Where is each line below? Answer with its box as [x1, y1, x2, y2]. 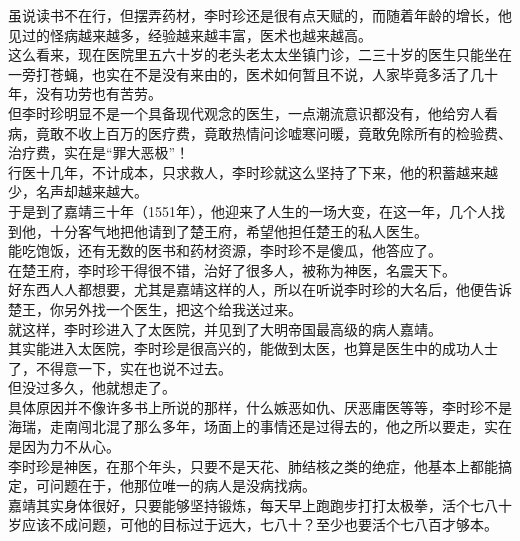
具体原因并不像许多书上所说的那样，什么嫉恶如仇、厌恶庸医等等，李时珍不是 [8, 396, 512, 417]
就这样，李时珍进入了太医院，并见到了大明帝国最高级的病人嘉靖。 [8, 318, 442, 339]
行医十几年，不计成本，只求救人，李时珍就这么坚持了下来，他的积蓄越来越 [8, 161, 498, 182]
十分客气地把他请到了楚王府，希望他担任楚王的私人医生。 [49, 220, 428, 241]
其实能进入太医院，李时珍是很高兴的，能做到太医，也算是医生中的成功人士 [8, 338, 498, 359]
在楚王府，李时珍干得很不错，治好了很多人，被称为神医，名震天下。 [8, 259, 456, 280]
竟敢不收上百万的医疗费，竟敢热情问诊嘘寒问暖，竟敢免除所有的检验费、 [35, 122, 512, 143]
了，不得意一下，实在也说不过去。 [8, 357, 232, 378]
